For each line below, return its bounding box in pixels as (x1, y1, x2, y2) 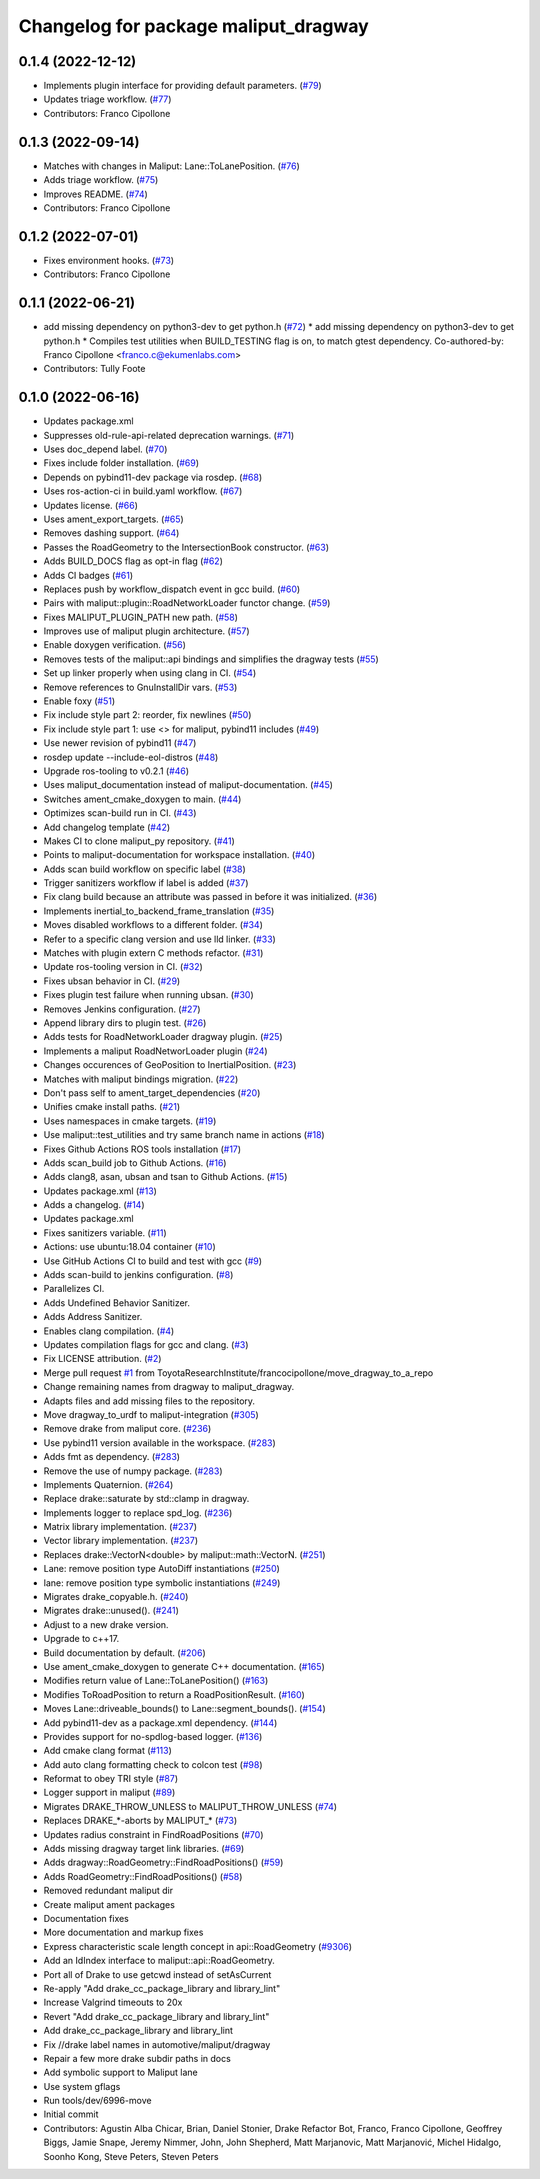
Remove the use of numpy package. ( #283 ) (43, 1465, 223, 1477)
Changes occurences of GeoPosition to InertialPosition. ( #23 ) (43, 1059, 297, 1071)
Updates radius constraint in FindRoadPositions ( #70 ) (43, 1828, 264, 1840)
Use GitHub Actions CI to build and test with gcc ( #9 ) (43, 1255, 263, 1267)
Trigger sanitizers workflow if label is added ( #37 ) (43, 877, 249, 889)
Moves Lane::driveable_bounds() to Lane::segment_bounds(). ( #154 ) (43, 1703, 326, 1715)
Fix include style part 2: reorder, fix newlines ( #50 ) (43, 709, 252, 721)
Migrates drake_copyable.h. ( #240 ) (43, 1591, 189, 1603)
